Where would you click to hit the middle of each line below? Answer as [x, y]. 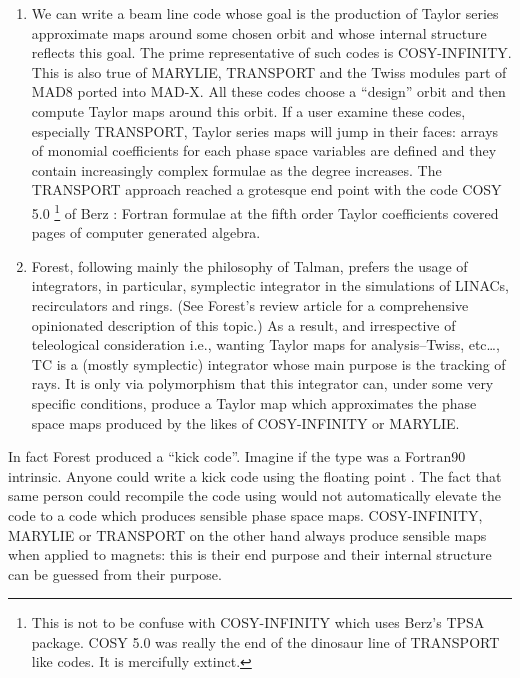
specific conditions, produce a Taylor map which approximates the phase [254, 402]
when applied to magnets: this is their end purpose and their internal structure [250, 554]
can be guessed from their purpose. [115, 573]
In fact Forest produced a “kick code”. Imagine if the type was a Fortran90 [237, 456]
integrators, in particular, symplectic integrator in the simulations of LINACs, [270, 285]
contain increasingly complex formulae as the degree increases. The [236, 169]
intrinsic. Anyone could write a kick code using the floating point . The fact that [255, 475]
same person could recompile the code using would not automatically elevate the [254, 495]
